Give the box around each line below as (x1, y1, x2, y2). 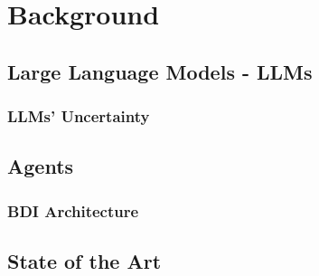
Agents (7, 152, 74, 180)
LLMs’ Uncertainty (7, 105, 150, 128)
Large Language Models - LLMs (7, 57, 313, 85)
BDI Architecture (7, 199, 139, 222)
